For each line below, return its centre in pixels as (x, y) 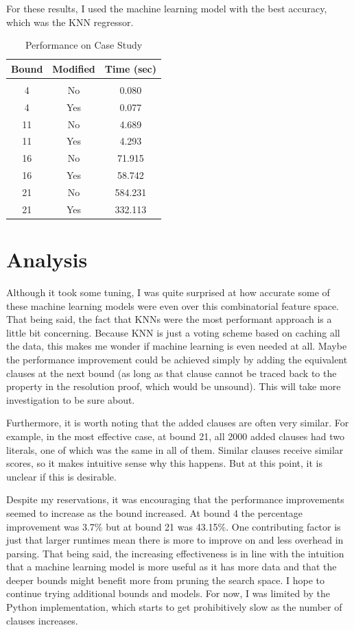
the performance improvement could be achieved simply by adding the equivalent (177, 359)
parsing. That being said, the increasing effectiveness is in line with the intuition (175, 553)
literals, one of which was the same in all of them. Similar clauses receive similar (175, 449)
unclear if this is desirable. (61, 476)
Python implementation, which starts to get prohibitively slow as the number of (174, 607)
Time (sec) (131, 68)
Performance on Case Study (84, 45)
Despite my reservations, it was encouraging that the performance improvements (175, 499)
